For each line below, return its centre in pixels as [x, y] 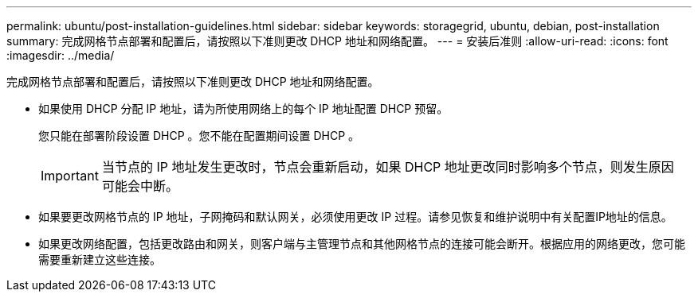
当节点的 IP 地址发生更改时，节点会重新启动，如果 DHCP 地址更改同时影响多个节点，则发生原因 [388, 167]
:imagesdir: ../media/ [61, 55]
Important [70, 176]
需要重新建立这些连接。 [100, 259]
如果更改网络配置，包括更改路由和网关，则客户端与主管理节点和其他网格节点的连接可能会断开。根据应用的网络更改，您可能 [362, 244]
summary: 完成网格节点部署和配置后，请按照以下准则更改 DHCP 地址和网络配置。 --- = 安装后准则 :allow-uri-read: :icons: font [337, 41]
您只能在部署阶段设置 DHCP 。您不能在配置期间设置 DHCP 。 [199, 135]
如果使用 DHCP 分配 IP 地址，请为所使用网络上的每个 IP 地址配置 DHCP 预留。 [243, 108]
